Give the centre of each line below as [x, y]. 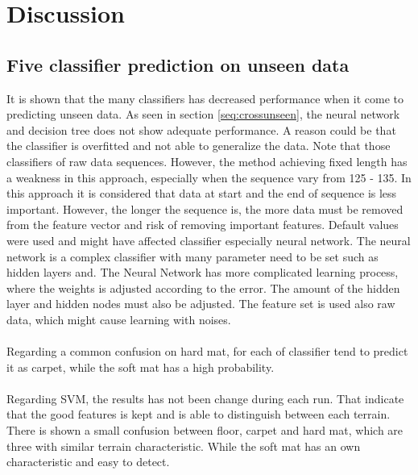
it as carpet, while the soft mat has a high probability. [141, 367]
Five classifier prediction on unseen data [178, 64]
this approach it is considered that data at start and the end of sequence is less [202, 193]
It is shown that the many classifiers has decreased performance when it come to [205, 98]
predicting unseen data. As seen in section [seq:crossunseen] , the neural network [203, 114]
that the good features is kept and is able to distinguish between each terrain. [199, 414]
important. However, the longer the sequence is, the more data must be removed [205, 208]
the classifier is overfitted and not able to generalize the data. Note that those [199, 146]
